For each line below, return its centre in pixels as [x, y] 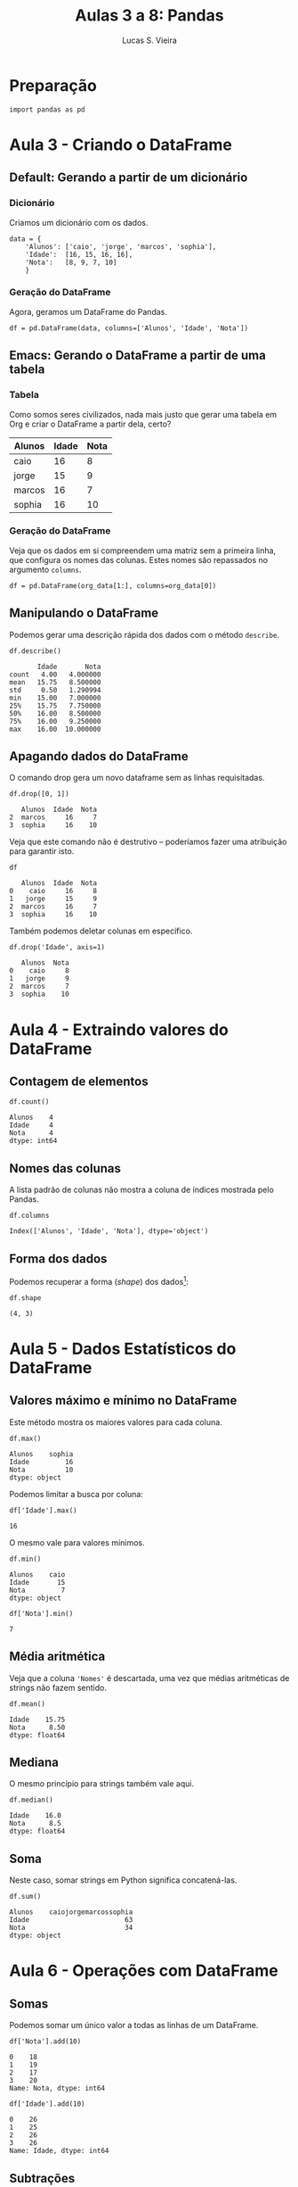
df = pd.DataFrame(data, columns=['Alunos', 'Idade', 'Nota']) [129, 328]
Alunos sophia [41, 1454]
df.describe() [36, 651]
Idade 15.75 [37, 1719]
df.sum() [25, 1897]
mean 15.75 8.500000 [55, 682]
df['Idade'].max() [43, 1510]
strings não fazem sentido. [58, 1687]
